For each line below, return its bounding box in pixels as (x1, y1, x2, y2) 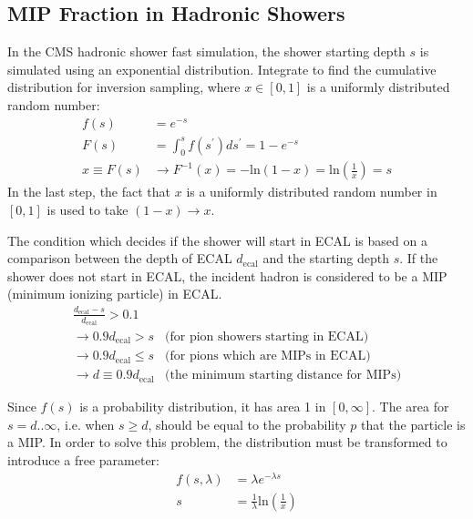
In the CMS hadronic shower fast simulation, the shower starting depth (7, 42, 406, 61)
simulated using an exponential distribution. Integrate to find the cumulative (7, 59, 437, 78)
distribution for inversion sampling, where (7, 77, 241, 97)
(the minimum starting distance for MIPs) (165, 369, 402, 382)
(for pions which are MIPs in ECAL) (165, 350, 371, 363)
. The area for (371, 397, 449, 416)
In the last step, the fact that (7, 182, 171, 201)
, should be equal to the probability (148, 414, 346, 433)
